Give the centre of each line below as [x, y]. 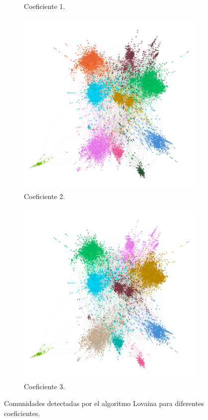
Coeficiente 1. [45, 6]
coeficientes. [22, 413]
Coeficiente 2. [45, 196]
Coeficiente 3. [45, 386]
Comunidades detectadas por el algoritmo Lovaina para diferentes [104, 403]
